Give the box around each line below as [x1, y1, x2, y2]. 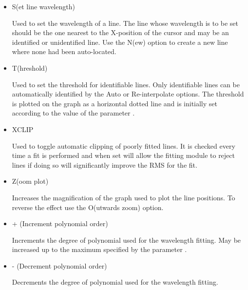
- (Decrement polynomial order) [12, 260, 107, 271]
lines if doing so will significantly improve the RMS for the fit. [12, 159, 197, 170]
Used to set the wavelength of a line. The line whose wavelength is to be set [12, 18, 239, 28]
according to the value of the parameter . [12, 108, 135, 118]
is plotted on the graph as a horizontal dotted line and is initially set [12, 98, 217, 108]
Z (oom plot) [12, 176, 49, 186]
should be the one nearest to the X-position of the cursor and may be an [12, 27, 229, 38]
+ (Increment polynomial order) [12, 218, 108, 229]
